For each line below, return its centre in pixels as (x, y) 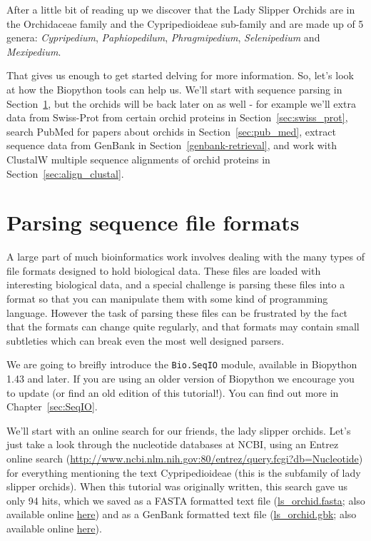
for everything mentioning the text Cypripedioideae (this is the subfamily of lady (184, 472)
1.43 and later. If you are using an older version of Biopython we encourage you (181, 379)
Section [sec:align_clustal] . (65, 173)
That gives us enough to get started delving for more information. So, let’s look (180, 75)
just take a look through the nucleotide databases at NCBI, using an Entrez (173, 444)
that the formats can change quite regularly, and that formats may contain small (183, 327)
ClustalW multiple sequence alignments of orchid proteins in (138, 159)
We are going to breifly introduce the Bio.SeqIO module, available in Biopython (182, 364)
